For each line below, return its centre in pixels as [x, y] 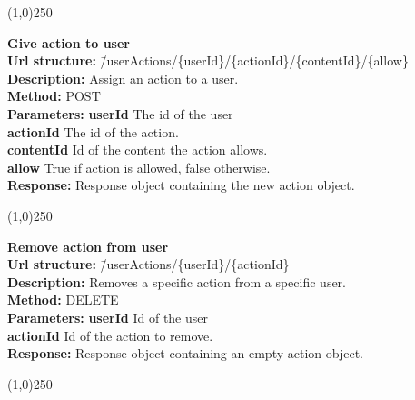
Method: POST [54, 96]
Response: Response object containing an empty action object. [185, 353]
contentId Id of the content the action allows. [138, 150]
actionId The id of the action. [93, 131]
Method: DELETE [63, 300]
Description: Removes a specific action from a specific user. [177, 281]
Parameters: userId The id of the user [120, 113]
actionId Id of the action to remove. [110, 335]
